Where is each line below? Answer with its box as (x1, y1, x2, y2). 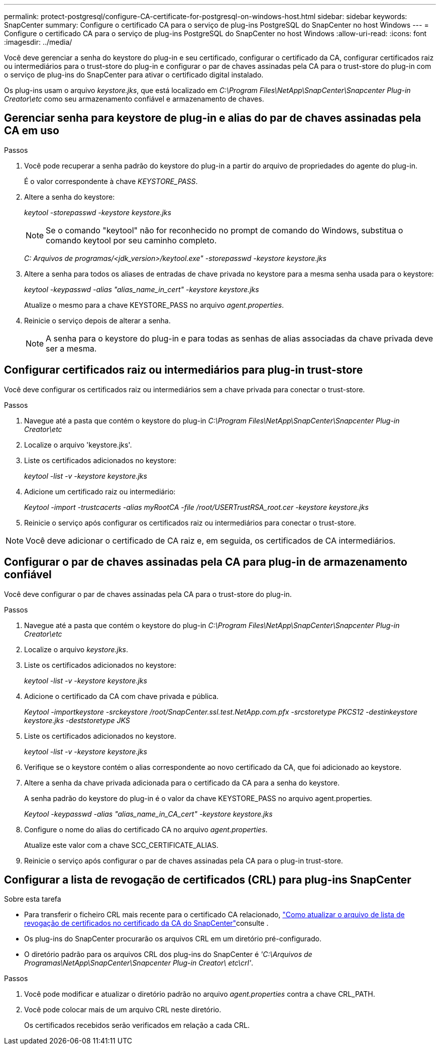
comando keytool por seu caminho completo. (46, 235, 217, 245)
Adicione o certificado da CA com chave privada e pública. (24, 691, 219, 701)
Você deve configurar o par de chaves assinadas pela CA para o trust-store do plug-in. (4, 589, 292, 598)
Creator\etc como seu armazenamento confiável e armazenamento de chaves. (4, 95, 264, 103)
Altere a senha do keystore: (24, 192, 115, 201)
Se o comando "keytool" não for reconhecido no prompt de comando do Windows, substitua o (46, 225, 403, 235)
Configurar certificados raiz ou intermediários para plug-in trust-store (4, 364, 363, 377)
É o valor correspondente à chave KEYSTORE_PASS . (24, 177, 198, 186)
